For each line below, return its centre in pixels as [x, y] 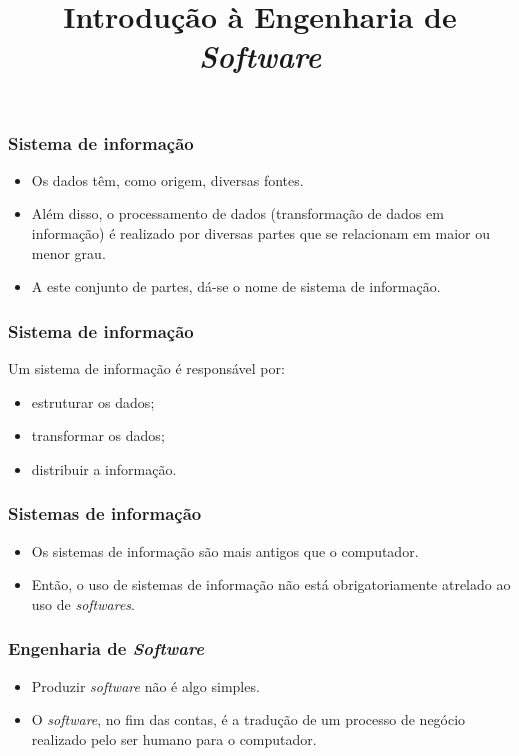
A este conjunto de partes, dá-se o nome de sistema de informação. [236, 286]
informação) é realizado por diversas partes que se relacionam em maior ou [261, 233]
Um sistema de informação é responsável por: [146, 368]
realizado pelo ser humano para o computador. [174, 738]
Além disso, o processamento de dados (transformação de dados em [237, 213]
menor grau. [68, 252]
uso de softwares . [83, 603]
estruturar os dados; [93, 401]
